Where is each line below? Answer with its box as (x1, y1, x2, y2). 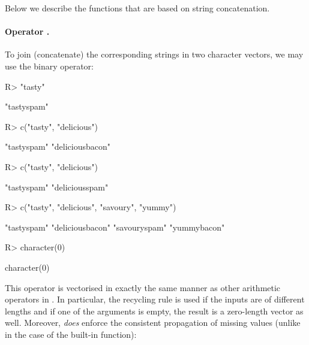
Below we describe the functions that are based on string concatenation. (5, 2, 270, 14)
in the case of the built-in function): (5, 328, 137, 340)
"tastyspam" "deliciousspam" (5, 180, 109, 193)
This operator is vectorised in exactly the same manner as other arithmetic (5, 281, 281, 293)
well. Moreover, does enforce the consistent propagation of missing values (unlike (5, 316, 301, 329)
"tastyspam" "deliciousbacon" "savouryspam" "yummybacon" (5, 220, 225, 233)
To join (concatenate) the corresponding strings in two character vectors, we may (5, 48, 304, 60)
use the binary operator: (5, 59, 94, 72)
